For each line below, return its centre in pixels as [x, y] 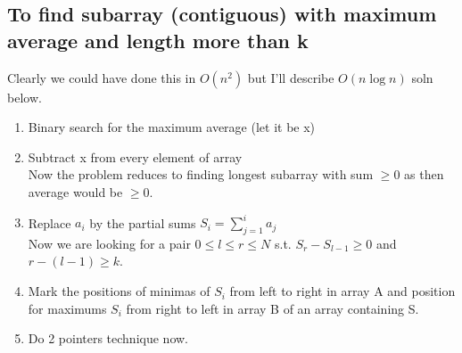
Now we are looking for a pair [109, 243]
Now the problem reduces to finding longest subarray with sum [201, 174]
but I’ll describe [291, 77]
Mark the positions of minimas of [119, 291]
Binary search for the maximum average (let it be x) [172, 127]
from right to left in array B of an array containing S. [272, 308]
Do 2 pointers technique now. [108, 338]
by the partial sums [143, 222]
